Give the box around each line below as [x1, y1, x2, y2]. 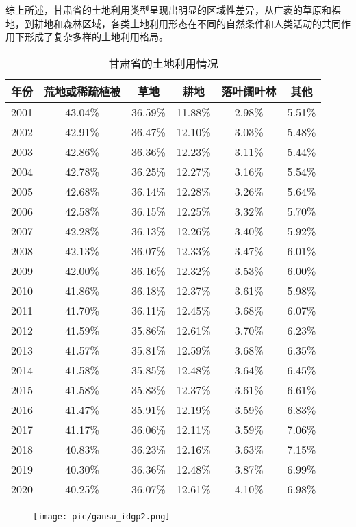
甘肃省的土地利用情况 [108, 55, 218, 71]
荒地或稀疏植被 [44, 83, 121, 99]
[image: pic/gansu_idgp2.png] [33, 511, 170, 522]
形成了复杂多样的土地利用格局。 [24, 29, 168, 44]
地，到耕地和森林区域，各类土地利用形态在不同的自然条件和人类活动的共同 [5, 16, 341, 30]
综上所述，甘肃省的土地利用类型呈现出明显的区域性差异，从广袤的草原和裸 [5, 3, 341, 16]
